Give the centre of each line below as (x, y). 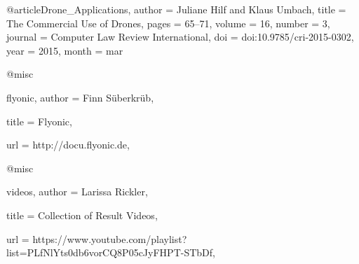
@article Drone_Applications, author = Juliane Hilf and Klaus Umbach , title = (176, 9)
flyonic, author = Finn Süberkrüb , (80, 97)
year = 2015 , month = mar (65, 50)
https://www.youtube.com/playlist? (110, 238)
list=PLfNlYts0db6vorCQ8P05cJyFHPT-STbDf (110, 252)
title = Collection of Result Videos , (82, 215)
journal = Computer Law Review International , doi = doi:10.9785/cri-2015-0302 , (180, 37)
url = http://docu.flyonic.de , (68, 145)
